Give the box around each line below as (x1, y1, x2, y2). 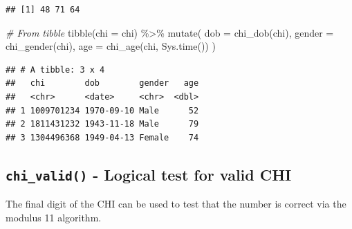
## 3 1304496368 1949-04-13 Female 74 (6, 132, 199, 143)
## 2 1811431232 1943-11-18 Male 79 (6, 119, 199, 129)
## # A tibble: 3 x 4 (6, 64, 105, 75)
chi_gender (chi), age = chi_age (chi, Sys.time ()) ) (6, 39, 216, 53)
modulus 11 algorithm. (6, 210, 102, 224)
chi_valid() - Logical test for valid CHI (6, 163, 292, 185)
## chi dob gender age (6, 78, 199, 89)
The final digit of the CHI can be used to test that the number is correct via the (6, 196, 346, 211)
